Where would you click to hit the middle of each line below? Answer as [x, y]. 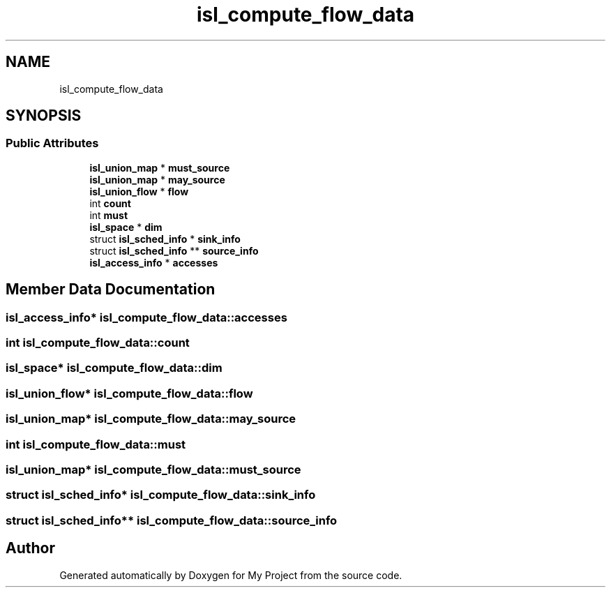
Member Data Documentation [111, 290]
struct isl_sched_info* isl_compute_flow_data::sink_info [161, 495]
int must [109, 215]
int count [110, 203]
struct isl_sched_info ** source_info [174, 250]
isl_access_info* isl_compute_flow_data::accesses [146, 317]
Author [30, 548]
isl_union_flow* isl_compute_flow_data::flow [129, 393]
